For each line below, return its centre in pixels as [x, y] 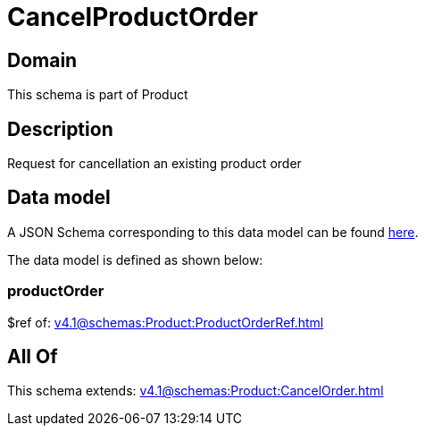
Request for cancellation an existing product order [154, 164]
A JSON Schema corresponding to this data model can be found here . [213, 232]
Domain [42, 60]
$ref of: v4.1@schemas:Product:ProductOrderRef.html [166, 322]
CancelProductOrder [133, 17]
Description [60, 129]
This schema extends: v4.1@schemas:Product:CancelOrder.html [196, 391]
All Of [33, 357]
